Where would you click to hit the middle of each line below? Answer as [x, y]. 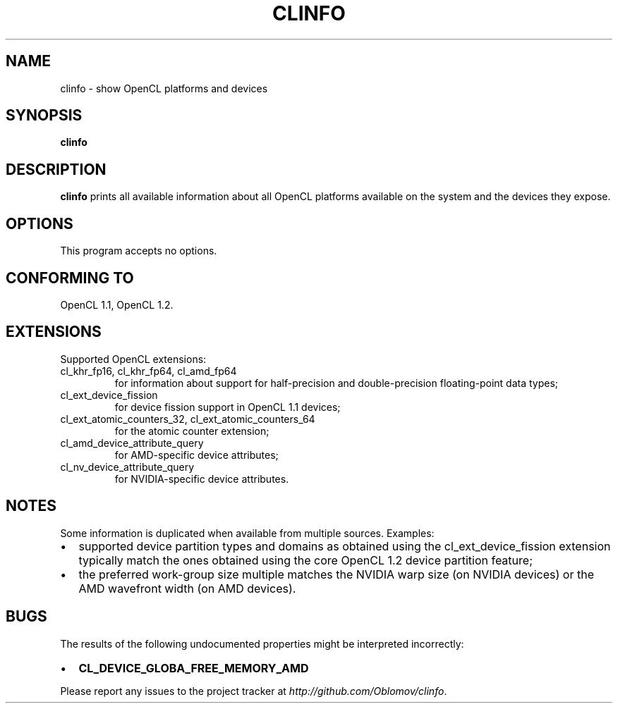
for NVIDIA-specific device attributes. [202, 479]
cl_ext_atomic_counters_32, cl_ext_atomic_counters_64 [188, 419]
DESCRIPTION [56, 169]
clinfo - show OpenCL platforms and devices [164, 88]
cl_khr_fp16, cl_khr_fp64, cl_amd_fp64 [149, 371]
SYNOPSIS [44, 116]
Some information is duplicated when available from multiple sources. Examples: [247, 533]
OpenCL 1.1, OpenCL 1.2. [117, 304]
